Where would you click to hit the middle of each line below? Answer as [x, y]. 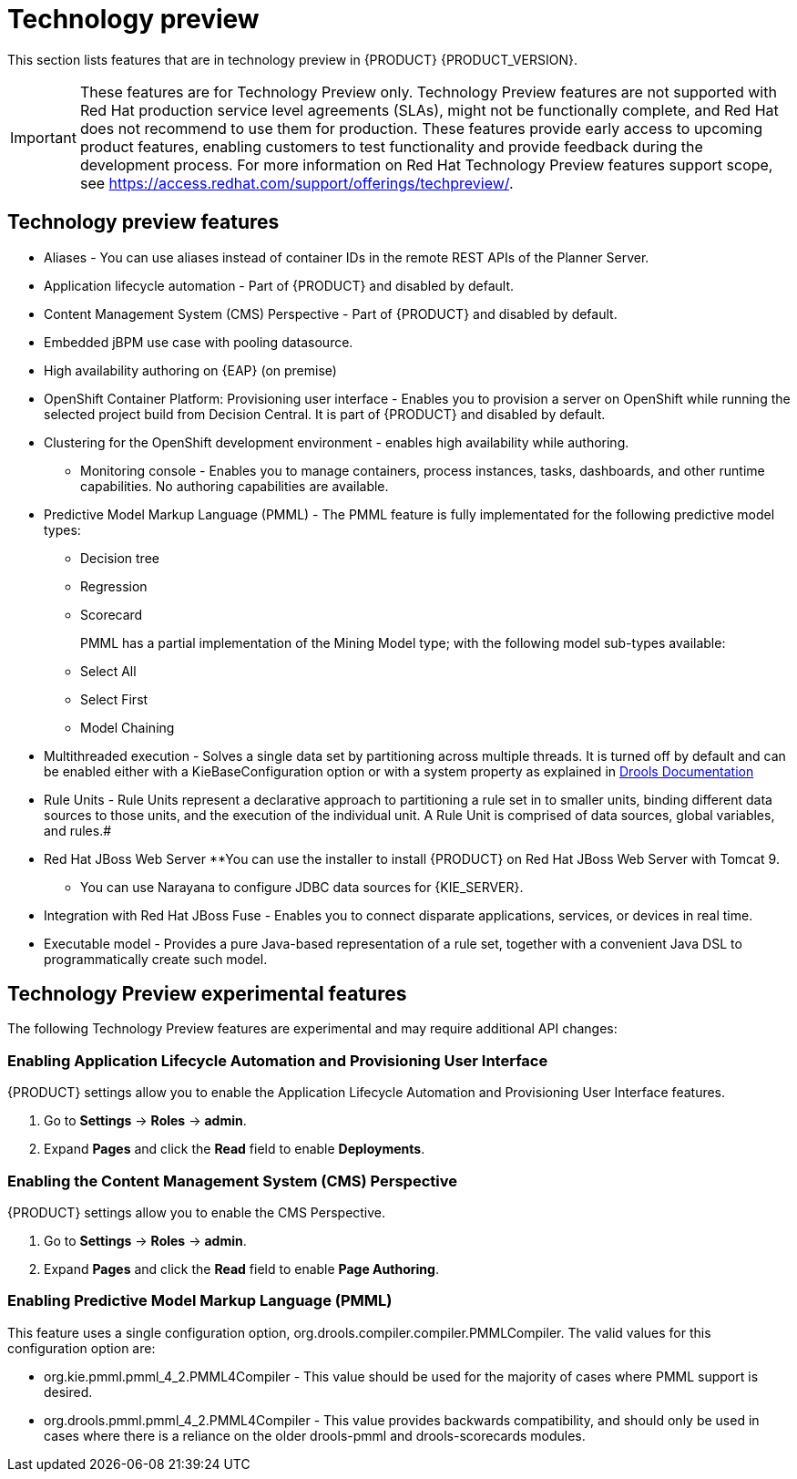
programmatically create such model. [156, 959]
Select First [114, 699]
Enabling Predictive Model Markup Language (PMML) [200, 1301]
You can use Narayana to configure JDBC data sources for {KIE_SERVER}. [302, 887]
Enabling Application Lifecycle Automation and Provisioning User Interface [278, 1060]
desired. [68, 1392]
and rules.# [78, 830]
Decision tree [120, 558]
